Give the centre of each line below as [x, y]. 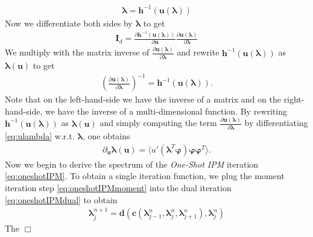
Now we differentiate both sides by [69, 23]
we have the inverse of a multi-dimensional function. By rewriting [166, 111]
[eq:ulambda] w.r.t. [40, 136]
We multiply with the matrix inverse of [77, 52]
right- [294, 99]
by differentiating [276, 123]
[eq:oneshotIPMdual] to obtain [61, 199]
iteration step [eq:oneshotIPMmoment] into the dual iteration [118, 187]
